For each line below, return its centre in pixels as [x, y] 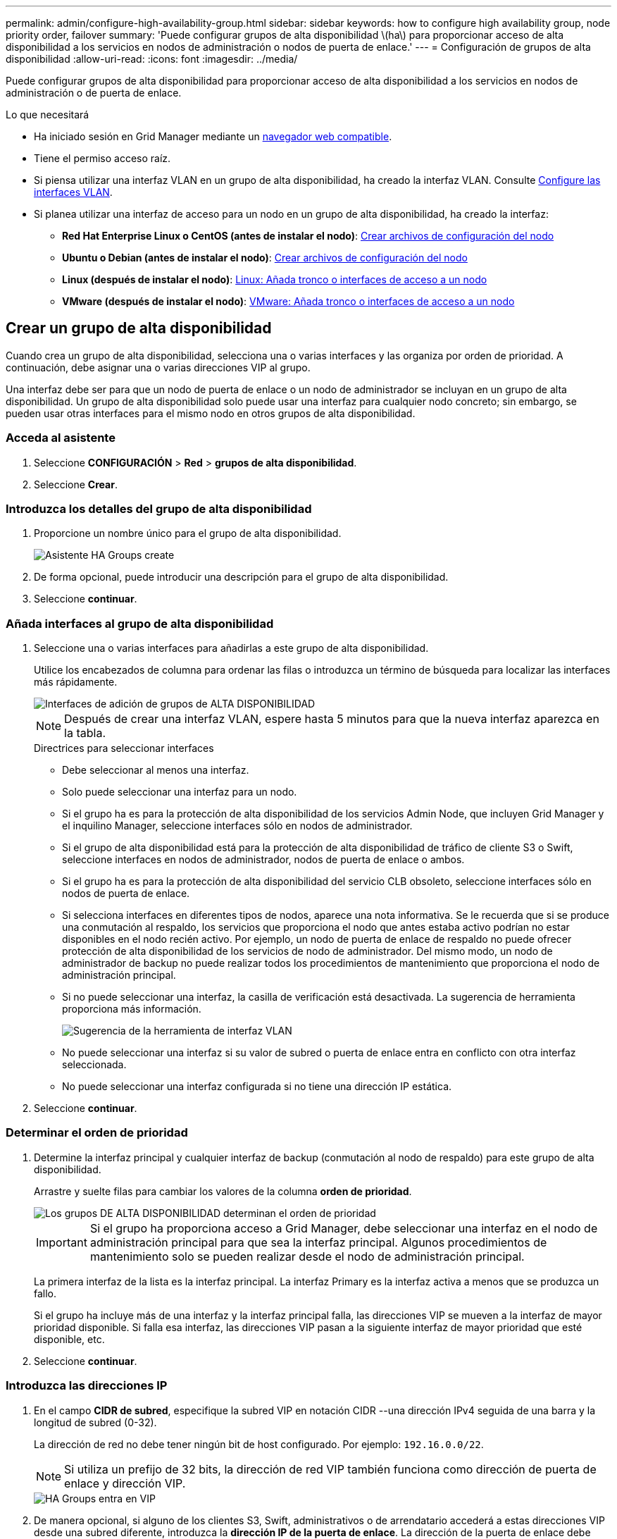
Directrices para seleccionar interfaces [124, 748]
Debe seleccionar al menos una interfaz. [156, 770]
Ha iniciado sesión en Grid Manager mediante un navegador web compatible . [213, 136]
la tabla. [85, 733]
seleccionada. [94, 1065]
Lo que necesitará [48, 115]
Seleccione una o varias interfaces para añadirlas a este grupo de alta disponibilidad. [231, 648]
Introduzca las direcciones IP [87, 1386]
